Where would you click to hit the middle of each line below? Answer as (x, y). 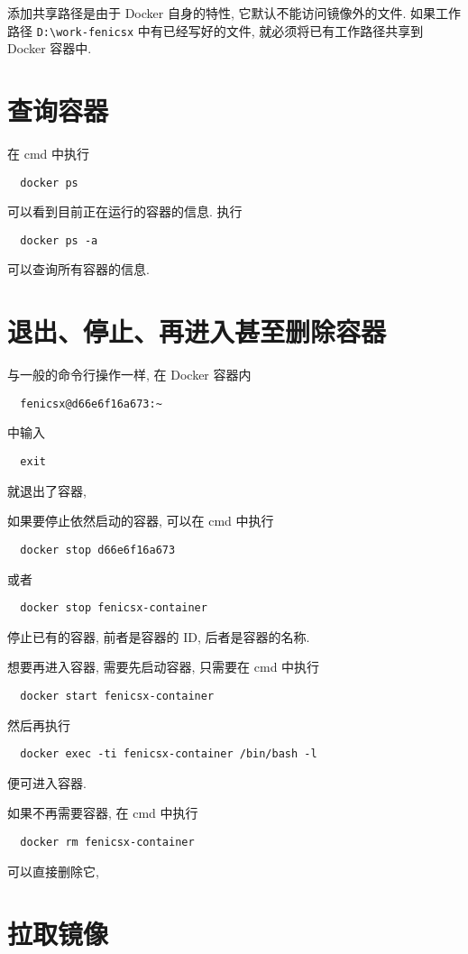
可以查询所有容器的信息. (78, 269)
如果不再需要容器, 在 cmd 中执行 (103, 813)
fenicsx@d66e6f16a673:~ (91, 404)
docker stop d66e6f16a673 (98, 550)
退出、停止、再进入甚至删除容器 (197, 331)
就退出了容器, (47, 490)
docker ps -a (59, 240)
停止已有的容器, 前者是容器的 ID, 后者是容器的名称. (159, 636)
